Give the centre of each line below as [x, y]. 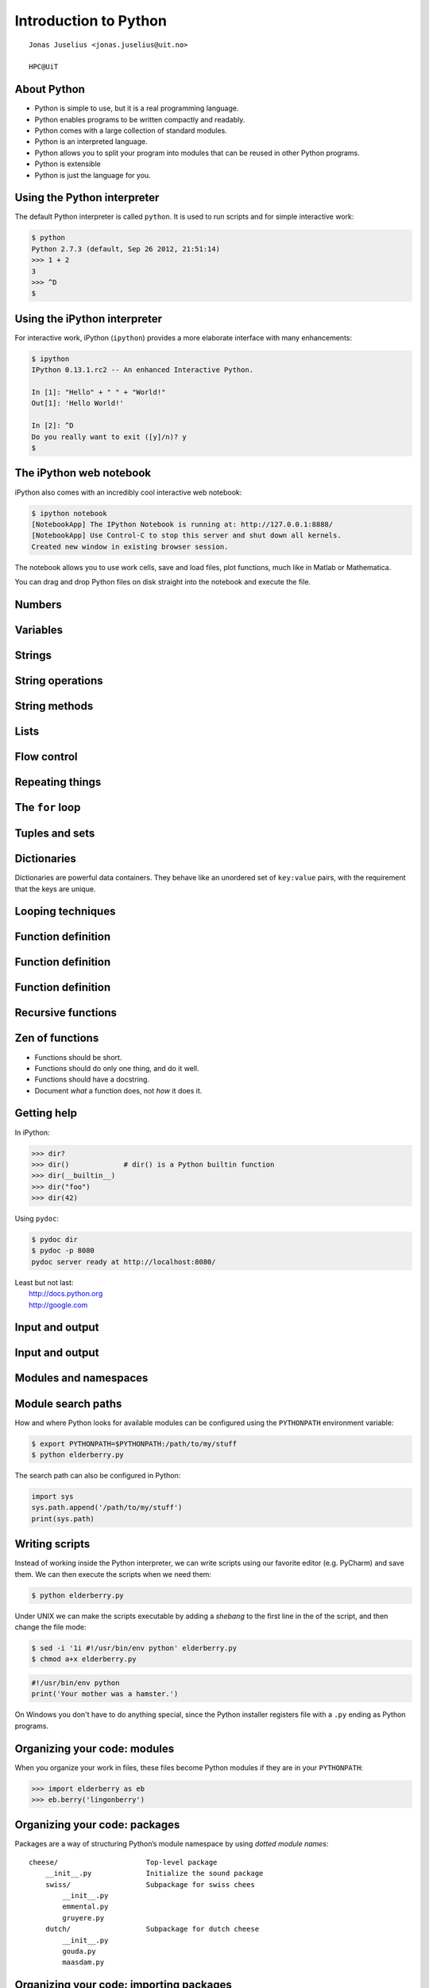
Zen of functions [57, 1038]
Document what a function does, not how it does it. [118, 1090]
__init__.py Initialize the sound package [154, 1873]
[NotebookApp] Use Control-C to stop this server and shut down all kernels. [186, 536]
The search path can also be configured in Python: [98, 1475]
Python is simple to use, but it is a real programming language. [137, 108]
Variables [39, 629]
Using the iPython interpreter [89, 318]
